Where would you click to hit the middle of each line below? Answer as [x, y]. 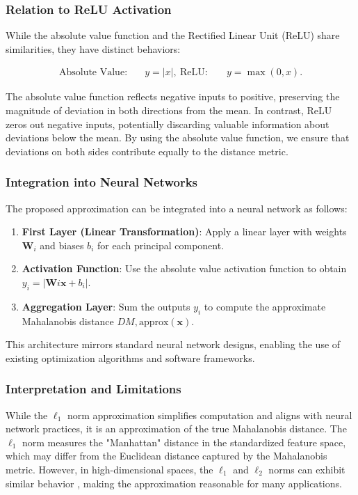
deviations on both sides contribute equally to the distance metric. [147, 151]
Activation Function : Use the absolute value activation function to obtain [184, 268]
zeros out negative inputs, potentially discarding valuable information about [168, 124]
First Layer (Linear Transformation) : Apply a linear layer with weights [184, 231]
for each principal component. [161, 245]
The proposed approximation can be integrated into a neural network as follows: [177, 208]
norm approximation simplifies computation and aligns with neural [210, 415]
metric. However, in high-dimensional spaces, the [109, 469]
